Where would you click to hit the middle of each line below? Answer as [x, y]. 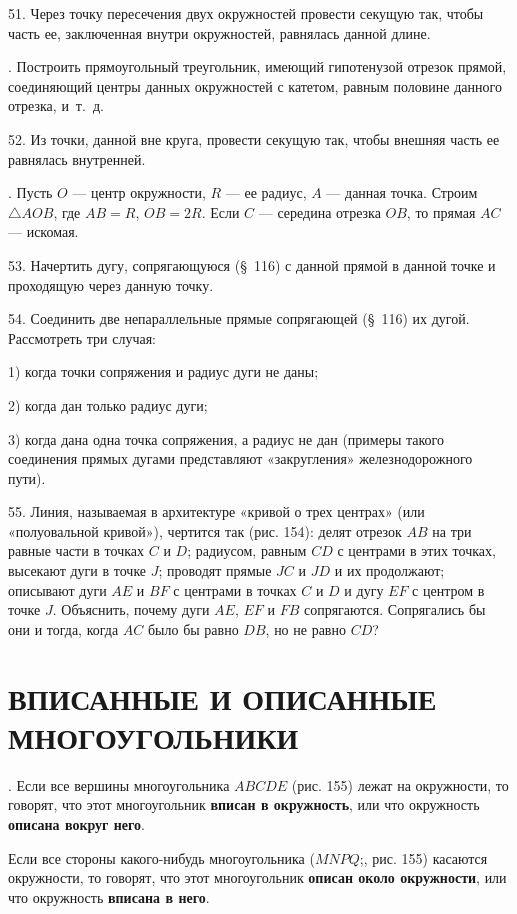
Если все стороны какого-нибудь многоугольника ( [161, 857]
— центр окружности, [139, 192]
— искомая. [43, 231]
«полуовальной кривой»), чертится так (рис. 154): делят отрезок [205, 530]
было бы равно [193, 628]
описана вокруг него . [76, 823]
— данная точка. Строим [402, 192]
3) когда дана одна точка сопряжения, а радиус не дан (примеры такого [226, 438]
